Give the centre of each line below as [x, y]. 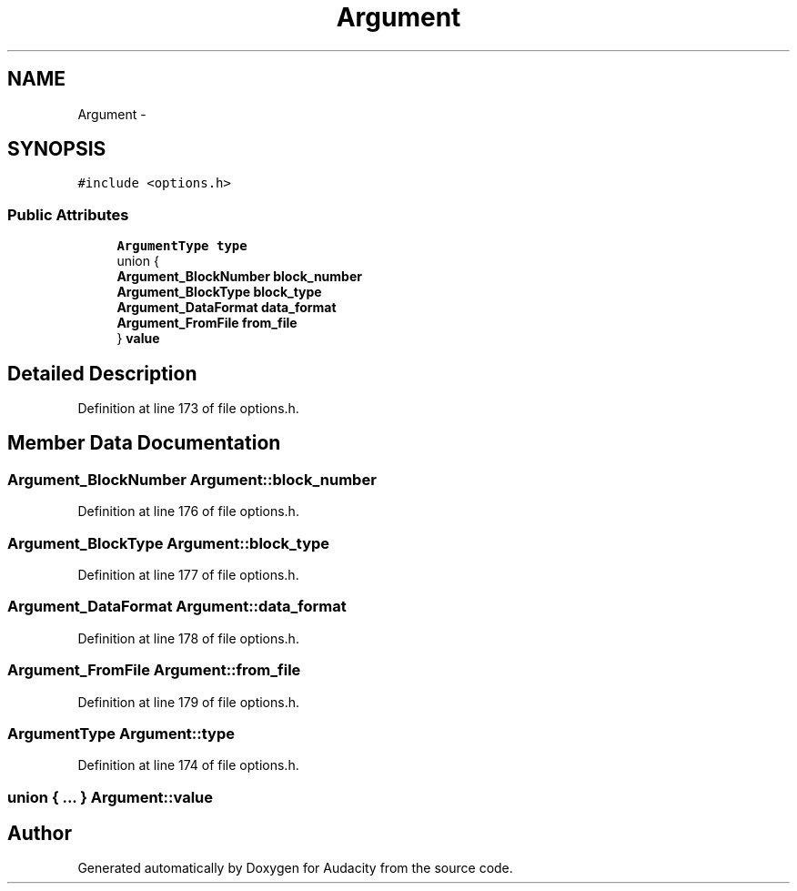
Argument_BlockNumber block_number [239, 277]
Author [40, 834]
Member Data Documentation [144, 443]
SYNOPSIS [57, 149]
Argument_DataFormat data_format [227, 308]
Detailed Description [102, 373]
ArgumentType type [182, 246]
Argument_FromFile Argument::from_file [154, 670]
